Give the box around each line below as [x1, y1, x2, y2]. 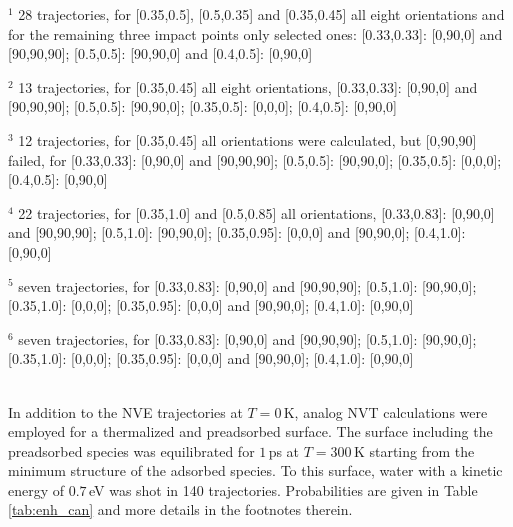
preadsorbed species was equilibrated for [8, 440, 255, 461]
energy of [8, 479, 65, 500]
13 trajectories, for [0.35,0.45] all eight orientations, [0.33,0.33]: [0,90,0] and [18, 76, 478, 97]
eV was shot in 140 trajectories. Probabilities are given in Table [88, 479, 478, 500]
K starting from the [353, 440, 475, 461]
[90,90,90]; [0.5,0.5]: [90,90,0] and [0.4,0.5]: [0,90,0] [8, 43, 313, 64]
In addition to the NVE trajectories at [8, 401, 243, 422]
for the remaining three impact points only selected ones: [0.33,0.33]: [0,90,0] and [8, 23, 503, 44]
